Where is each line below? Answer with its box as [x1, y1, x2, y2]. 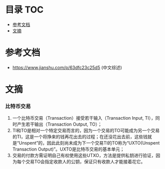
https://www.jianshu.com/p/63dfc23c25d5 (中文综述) [12, 64, 122, 70]
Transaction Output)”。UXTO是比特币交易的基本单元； [12, 146, 125, 152]
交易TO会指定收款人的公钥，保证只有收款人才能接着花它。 [25, 159, 146, 165]
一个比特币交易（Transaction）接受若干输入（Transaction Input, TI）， [12, 115, 156, 121]
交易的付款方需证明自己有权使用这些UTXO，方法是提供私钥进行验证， [12, 153, 156, 159]
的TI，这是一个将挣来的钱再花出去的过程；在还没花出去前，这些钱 [12, 134, 148, 140]
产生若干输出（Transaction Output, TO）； [16, 121, 102, 127]
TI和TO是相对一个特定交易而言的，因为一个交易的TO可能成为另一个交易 [12, 128, 160, 134]
